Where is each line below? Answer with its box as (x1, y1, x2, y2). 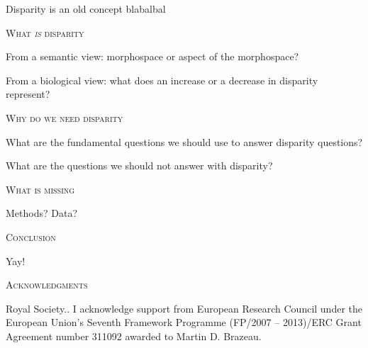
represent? (6, 86, 50, 101)
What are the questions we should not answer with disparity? (6, 158, 273, 173)
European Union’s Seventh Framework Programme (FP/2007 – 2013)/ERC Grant (6, 315, 362, 330)
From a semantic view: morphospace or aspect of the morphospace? (6, 49, 299, 64)
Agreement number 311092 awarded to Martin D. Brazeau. (6, 328, 262, 343)
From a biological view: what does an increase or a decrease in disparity (6, 72, 318, 87)
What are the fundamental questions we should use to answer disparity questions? (6, 134, 363, 149)
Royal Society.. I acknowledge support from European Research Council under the (6, 301, 363, 315)
